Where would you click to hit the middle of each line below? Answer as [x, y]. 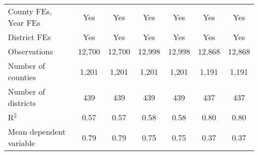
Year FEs [24, 23]
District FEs [30, 37]
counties [22, 77]
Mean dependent [37, 131]
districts [22, 103]
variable [22, 143]
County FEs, [30, 11]
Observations [31, 51]
